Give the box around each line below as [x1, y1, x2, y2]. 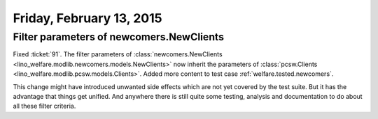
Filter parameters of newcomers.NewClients [13, 31, 224, 43]
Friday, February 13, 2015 [13, 10, 162, 26]
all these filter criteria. [13, 102, 76, 111]
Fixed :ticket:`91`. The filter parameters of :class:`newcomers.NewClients [13, 50, 223, 58]
